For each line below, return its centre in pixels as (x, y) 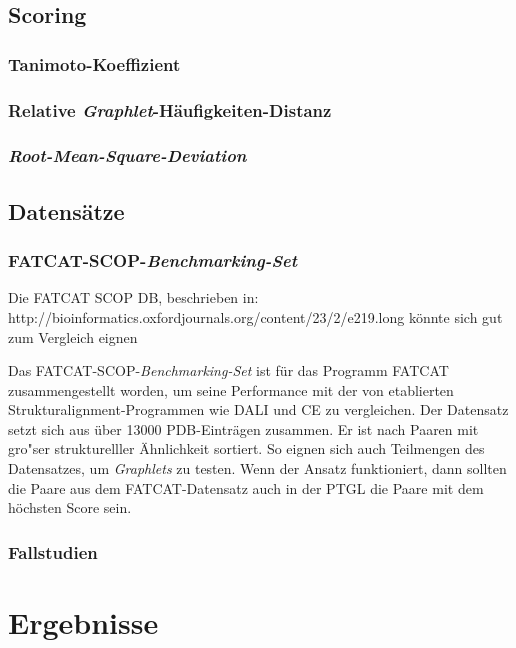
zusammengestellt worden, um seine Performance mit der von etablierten (231, 389)
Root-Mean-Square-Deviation (127, 155)
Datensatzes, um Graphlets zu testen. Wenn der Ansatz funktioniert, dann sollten (257, 468)
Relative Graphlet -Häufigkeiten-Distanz (170, 109)
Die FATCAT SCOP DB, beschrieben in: (133, 297)
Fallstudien (53, 551)
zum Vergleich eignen (73, 336)
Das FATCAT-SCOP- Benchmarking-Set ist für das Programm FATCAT (228, 370)
